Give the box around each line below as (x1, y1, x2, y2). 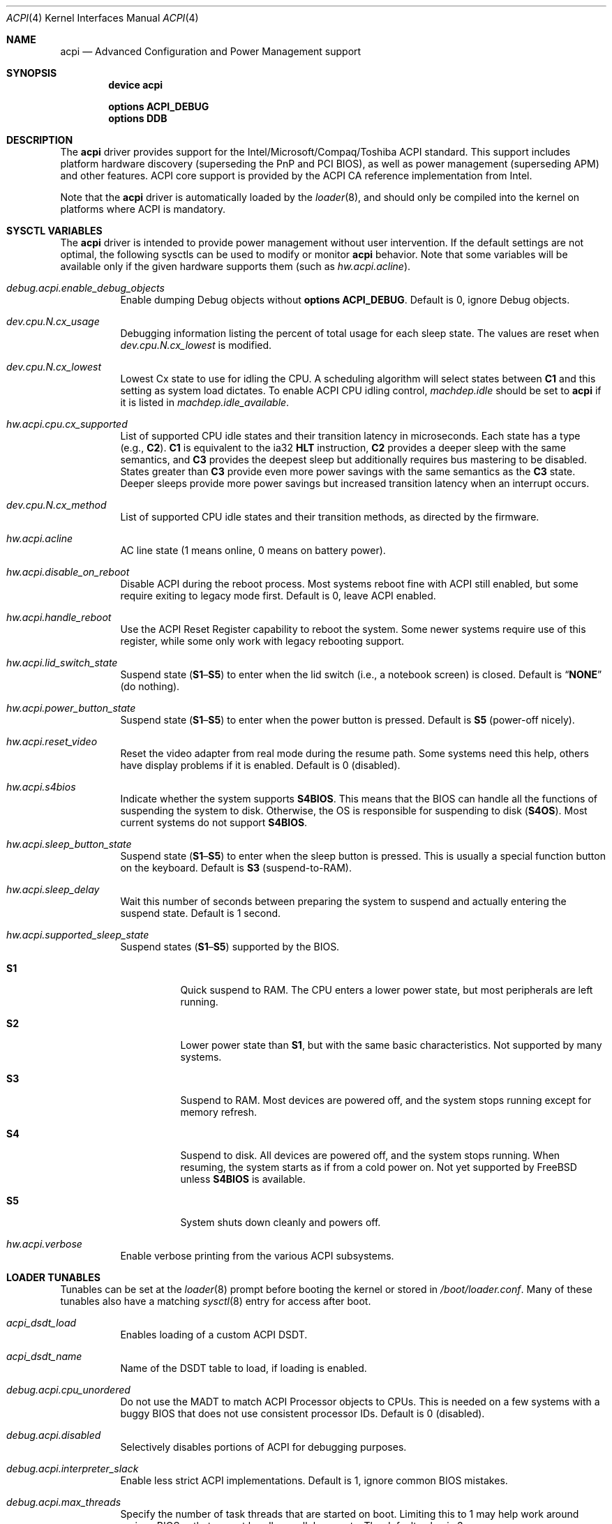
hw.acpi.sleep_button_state (6, 838, 132, 850)
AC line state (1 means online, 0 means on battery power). (120, 544, 386, 556)
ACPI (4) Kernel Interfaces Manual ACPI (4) (6, 12, 199, 24)
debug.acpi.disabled (6, 1429, 101, 1441)
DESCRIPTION (6, 134, 73, 146)
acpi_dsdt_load (6, 1317, 77, 1329)
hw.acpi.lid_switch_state (6, 657, 118, 668)
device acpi (108, 79, 163, 91)
